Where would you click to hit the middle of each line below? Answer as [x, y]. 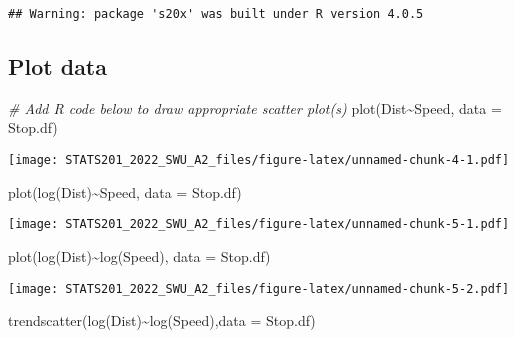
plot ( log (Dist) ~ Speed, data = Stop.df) [125, 191]
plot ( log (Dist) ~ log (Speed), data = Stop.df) [139, 255]
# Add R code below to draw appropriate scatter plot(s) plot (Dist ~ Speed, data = [255, 107]
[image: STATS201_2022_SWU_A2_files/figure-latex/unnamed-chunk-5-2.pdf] [259, 288]
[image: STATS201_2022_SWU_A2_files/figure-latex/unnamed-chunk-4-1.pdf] [259, 160]
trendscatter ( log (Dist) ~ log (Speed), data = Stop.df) [162, 320]
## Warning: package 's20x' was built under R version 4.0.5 [216, 14]
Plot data [57, 66]
